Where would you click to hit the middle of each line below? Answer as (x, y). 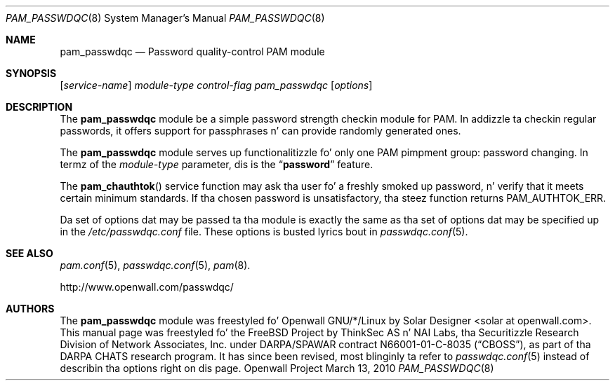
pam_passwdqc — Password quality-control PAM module (192, 51)
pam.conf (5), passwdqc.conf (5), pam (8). (155, 265)
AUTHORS (30, 309)
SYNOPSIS (31, 73)
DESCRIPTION (39, 107)
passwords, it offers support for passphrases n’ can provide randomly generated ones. (260, 131)
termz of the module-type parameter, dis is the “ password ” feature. (217, 164)
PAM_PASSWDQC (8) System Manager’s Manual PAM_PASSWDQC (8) (165, 18)
